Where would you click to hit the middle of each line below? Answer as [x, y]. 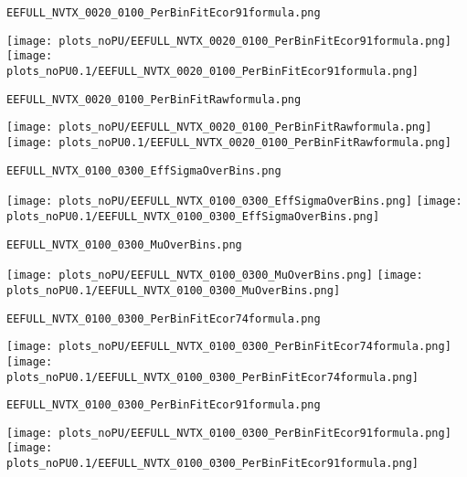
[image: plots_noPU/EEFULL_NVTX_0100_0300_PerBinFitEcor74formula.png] [229, 347]
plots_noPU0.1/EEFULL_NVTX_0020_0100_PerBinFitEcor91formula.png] [213, 71]
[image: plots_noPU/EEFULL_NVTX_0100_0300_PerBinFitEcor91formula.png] [229, 433]
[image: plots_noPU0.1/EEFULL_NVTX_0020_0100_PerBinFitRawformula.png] [229, 142]
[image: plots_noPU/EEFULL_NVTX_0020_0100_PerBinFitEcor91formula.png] [229, 41]
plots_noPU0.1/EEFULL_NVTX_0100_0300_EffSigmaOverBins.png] [193, 216]
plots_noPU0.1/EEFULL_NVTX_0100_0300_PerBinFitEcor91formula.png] [213, 464]
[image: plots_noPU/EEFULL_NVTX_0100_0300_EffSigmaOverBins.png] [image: [234, 201]
